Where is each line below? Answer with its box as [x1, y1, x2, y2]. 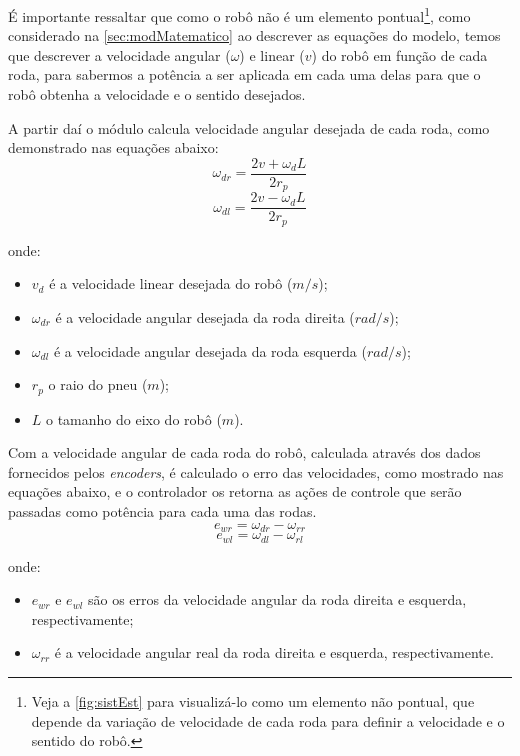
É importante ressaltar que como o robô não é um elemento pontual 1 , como [8, 3, 471, 26]
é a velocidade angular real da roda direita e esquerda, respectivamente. [54, 642, 494, 663]
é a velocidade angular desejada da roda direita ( [55, 307, 355, 328]
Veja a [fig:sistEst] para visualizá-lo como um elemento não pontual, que [31, 690, 475, 711]
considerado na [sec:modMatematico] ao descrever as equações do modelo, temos [8, 25, 501, 46]
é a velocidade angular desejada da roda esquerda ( [53, 340, 367, 361]
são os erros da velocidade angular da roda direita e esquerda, [88, 589, 467, 610]
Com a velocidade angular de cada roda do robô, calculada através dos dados [8, 442, 481, 463]
